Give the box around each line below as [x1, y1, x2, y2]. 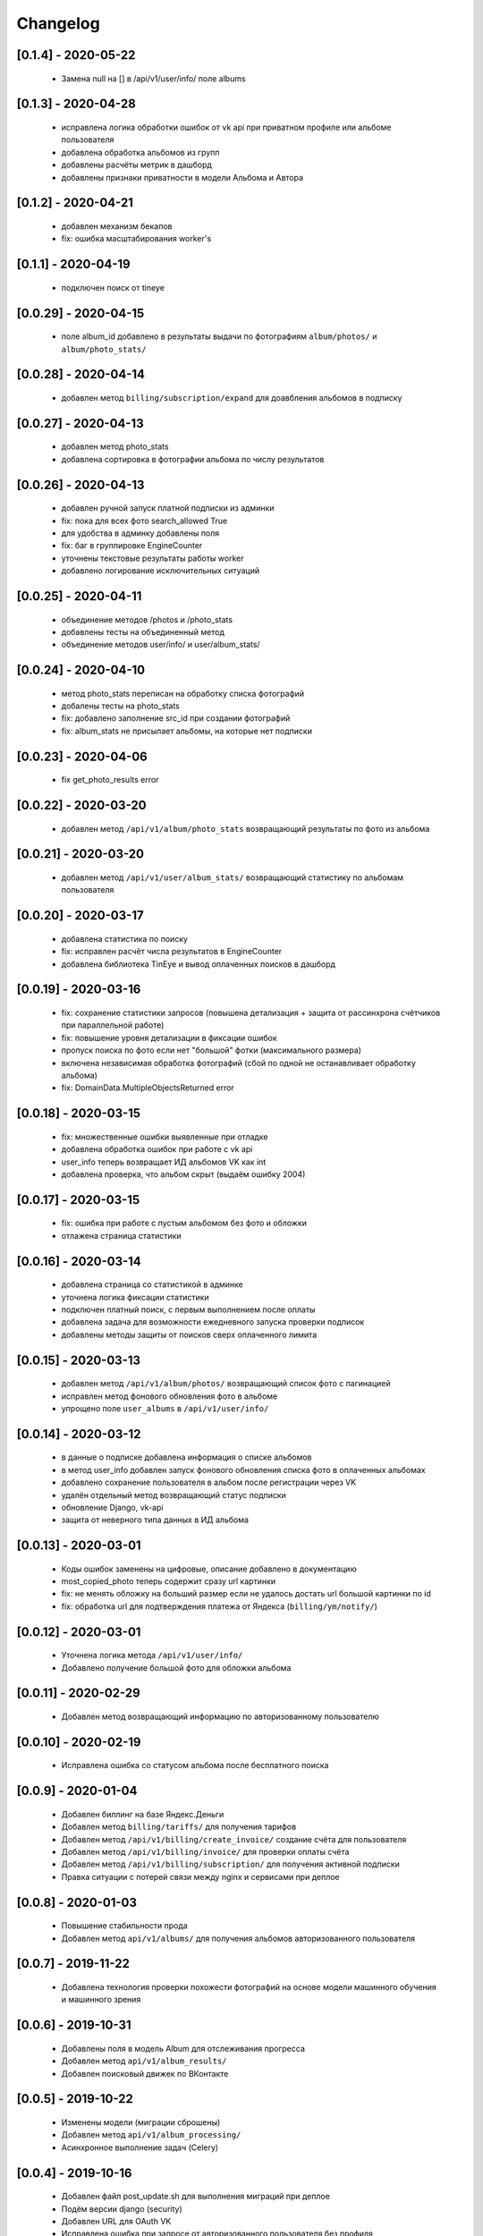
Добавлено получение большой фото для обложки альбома [61, 1662, 292, 1673]
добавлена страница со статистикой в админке [61, 1279, 243, 1290]
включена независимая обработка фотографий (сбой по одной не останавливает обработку [61, 1057, 416, 1068]
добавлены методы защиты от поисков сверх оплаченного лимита [61, 1329, 318, 1340]
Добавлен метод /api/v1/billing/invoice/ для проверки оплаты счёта [61, 1847, 350, 1858]
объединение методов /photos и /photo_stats [61, 614, 233, 625]
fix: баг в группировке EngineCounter [61, 540, 203, 551]
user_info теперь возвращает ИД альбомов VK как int [61, 1156, 267, 1167]
